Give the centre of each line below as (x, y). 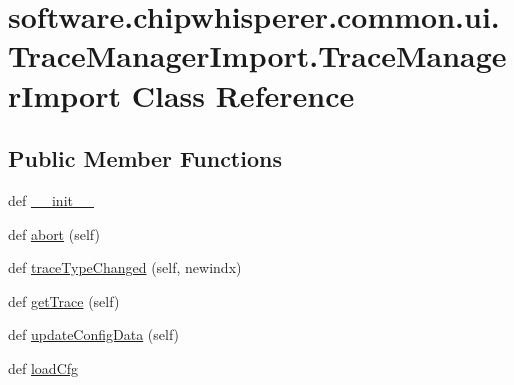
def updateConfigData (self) (94, 334)
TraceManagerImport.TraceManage (257, 55)
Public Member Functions (145, 158)
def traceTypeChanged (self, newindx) (125, 267)
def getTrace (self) (64, 300)
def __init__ (51, 199)
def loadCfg (43, 367)
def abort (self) (54, 233)
